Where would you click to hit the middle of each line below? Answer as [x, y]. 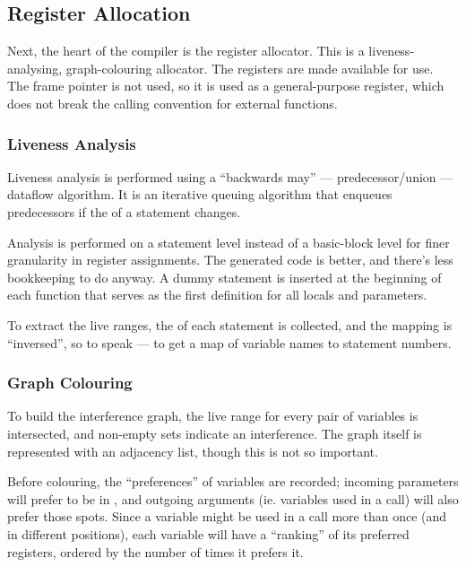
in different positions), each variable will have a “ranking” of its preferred [208, 533]
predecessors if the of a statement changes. [124, 211]
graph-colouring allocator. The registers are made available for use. [250, 68]
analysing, [35, 68]
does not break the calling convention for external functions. [173, 103]
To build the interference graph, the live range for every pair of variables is [213, 416]
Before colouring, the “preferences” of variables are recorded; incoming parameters [233, 481]
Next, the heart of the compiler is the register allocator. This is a [186, 51]
